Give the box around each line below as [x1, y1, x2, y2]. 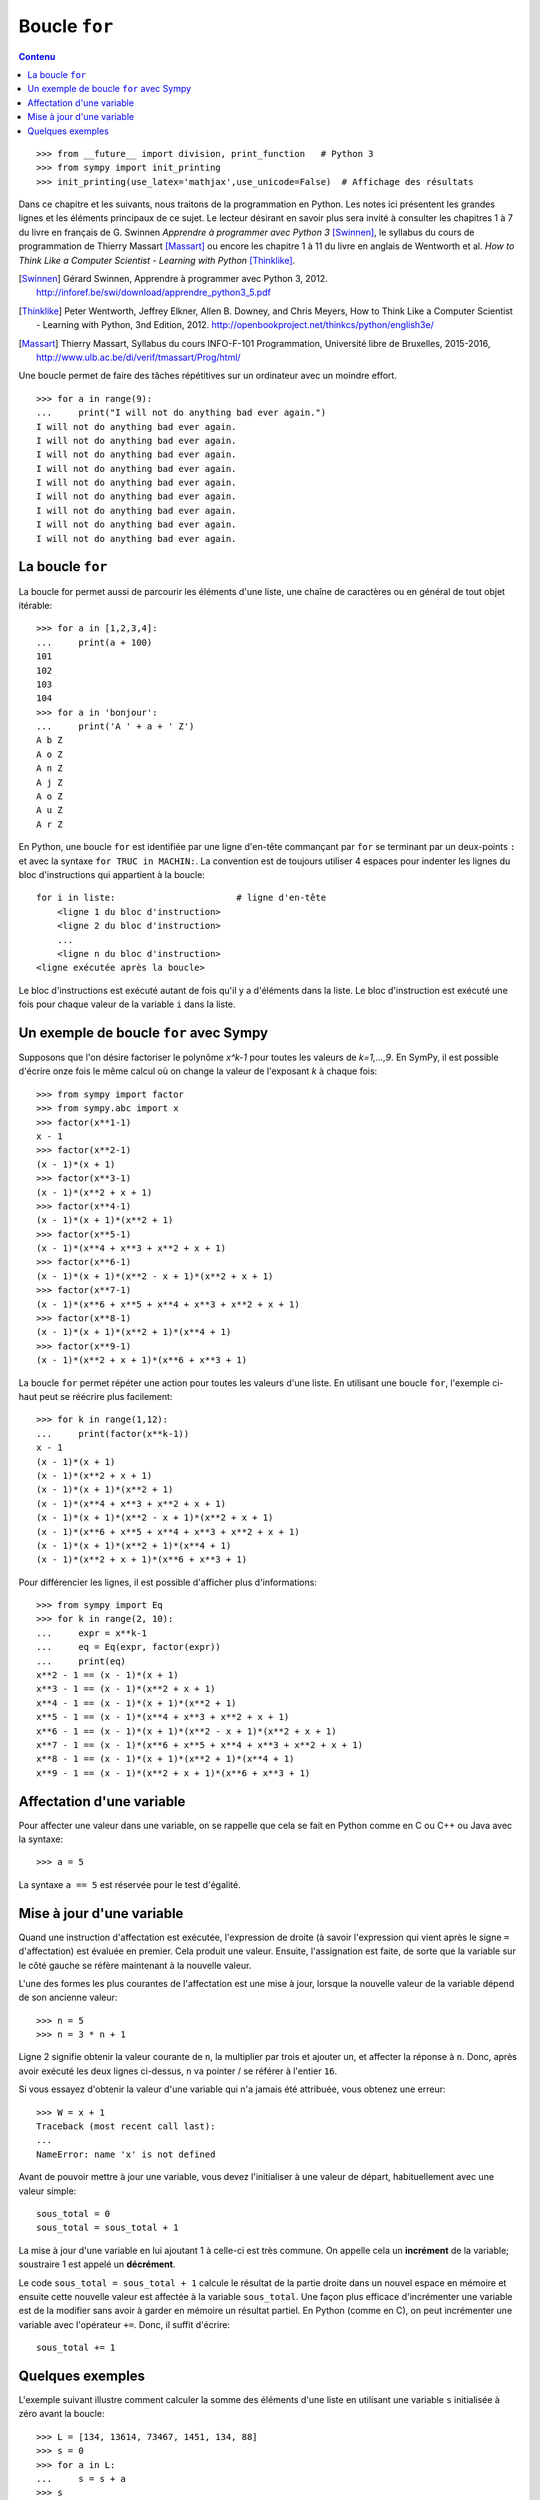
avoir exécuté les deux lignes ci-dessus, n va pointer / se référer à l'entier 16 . [18, 2065, 338, 2077]
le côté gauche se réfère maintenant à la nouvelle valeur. [18, 1959, 252, 1971]
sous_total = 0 [36, 2208, 111, 2219]
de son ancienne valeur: [18, 1991, 118, 2004]
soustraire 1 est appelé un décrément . [18, 2258, 176, 2270]
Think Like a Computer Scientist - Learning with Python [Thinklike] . [18, 254, 296, 266]
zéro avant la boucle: [18, 2408, 105, 2420]
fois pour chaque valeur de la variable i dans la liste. [18, 998, 236, 1010]
